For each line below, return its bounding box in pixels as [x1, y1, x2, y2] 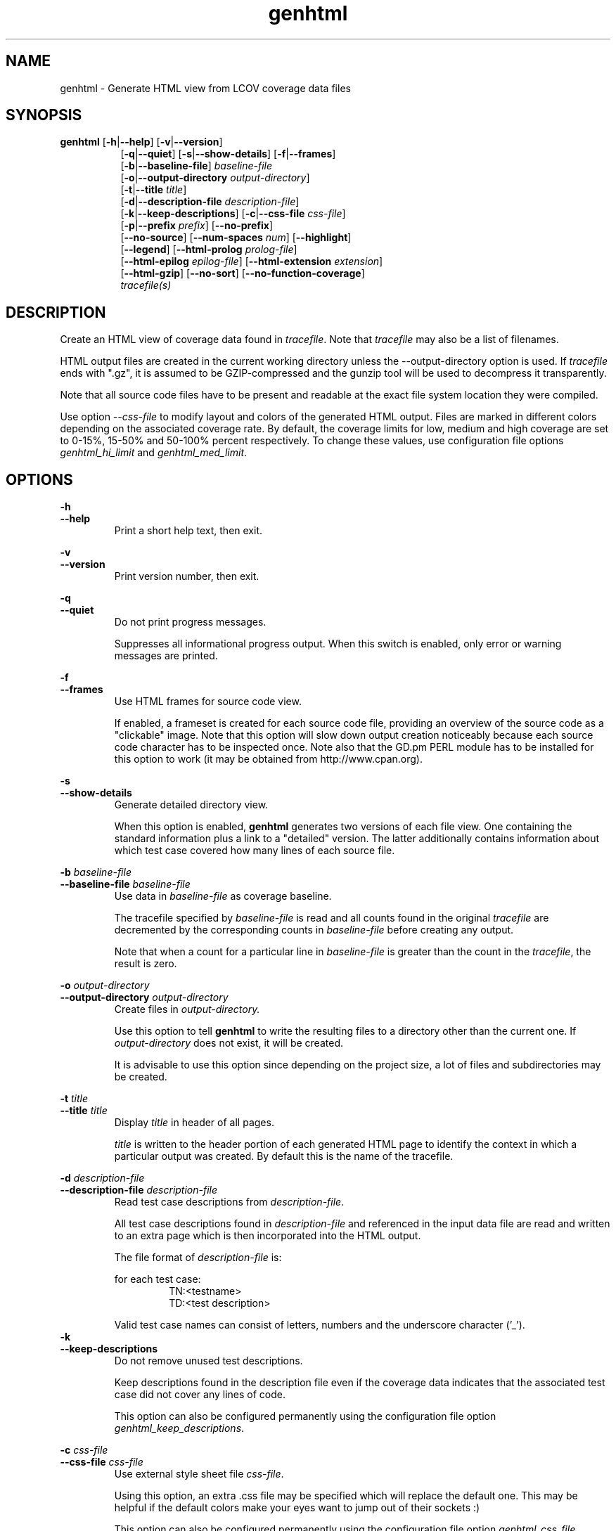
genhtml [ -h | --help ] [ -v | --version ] [60, 136, 223, 148]
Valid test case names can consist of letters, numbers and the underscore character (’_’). [114, 1319, 525, 1331]
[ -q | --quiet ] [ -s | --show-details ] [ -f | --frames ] [120, 148, 336, 160]
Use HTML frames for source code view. [114, 695, 302, 708]
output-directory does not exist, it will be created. [114, 1037, 343, 1049]
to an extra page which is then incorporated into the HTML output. [114, 1229, 421, 1242]
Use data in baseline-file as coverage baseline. [114, 890, 332, 903]
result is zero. [114, 957, 177, 970]
